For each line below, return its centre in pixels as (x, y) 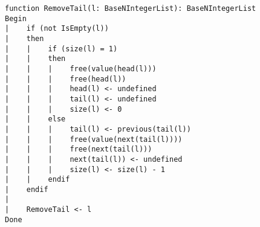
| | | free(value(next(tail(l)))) (94, 139)
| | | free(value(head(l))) (81, 69)
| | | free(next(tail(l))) (79, 149)
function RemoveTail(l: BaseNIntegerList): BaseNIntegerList (131, 8)
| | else (35, 119)
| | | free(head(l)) (66, 79)
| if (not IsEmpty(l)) (57, 29)
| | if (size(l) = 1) (61, 49)
